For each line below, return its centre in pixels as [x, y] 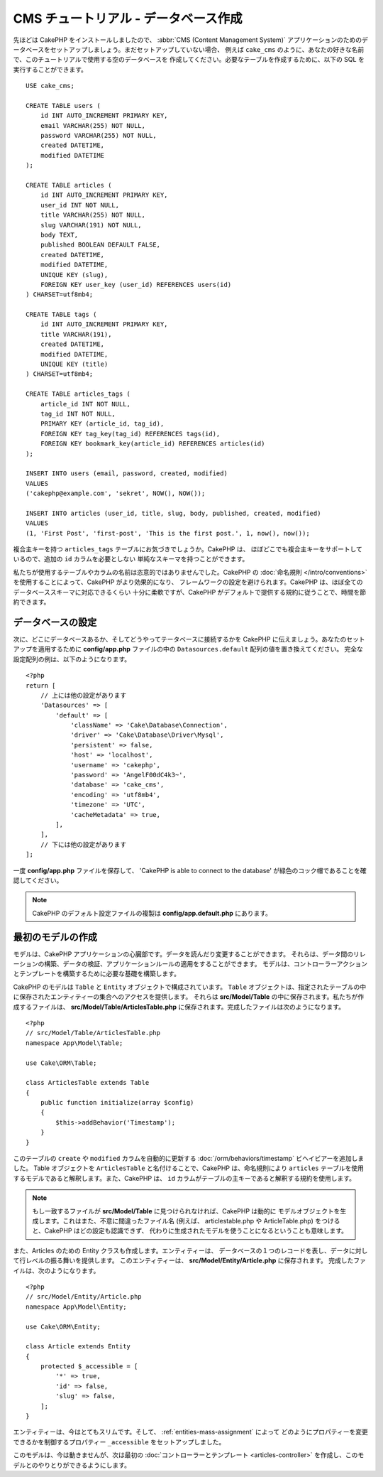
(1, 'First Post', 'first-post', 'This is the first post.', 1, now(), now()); [168, 533]
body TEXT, [59, 235]
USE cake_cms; [50, 86]
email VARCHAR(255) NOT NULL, [93, 125]
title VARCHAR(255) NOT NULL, [93, 215]
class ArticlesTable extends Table [88, 1083]
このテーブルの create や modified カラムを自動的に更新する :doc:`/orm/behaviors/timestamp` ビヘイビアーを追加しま [189, 1159]
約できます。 [32, 602]
